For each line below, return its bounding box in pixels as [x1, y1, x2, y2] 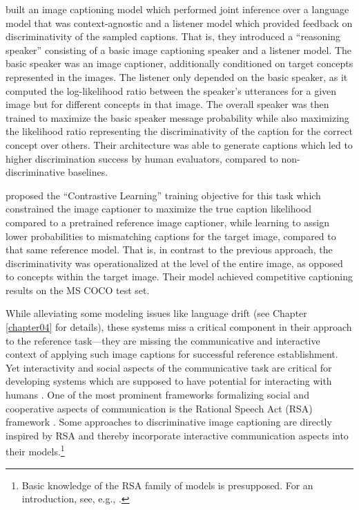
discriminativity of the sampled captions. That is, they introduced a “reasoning [6, 29, 341, 44]
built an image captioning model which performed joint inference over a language [6, 2, 349, 16]
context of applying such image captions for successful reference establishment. [6, 347, 338, 361]
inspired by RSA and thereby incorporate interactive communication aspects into [6, 428, 349, 442]
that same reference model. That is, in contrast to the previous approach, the [6, 242, 333, 257]
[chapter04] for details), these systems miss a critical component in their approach [6, 320, 352, 334]
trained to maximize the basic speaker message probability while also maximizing [6, 110, 349, 125]
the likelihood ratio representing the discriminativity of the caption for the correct [6, 124, 353, 138]
